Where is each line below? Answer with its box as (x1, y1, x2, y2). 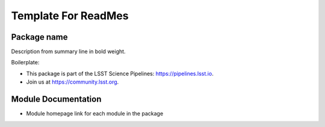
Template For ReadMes (11, 9, 129, 22)
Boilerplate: (11, 59, 40, 66)
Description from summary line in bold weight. (11, 48, 126, 55)
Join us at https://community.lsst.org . (26, 78, 119, 85)
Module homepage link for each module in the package (26, 110, 164, 117)
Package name (11, 32, 68, 42)
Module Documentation (11, 94, 102, 105)
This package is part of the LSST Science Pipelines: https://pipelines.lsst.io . (26, 70, 214, 77)
